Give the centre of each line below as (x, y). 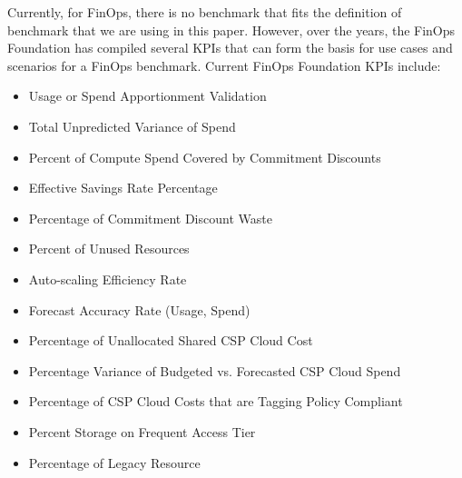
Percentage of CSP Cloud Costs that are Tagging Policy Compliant (216, 401)
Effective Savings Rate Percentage (123, 188)
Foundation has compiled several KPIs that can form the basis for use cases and (230, 48)
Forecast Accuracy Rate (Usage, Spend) (139, 309)
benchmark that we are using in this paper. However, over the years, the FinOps (231, 30)
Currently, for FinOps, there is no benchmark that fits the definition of (205, 12)
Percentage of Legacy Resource (114, 462)
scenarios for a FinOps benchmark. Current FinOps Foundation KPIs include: (224, 65)
